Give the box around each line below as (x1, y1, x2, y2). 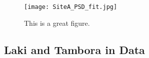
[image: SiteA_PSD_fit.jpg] (24, 3, 117, 10)
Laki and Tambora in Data (4, 42, 145, 57)
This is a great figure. (24, 17, 90, 28)
